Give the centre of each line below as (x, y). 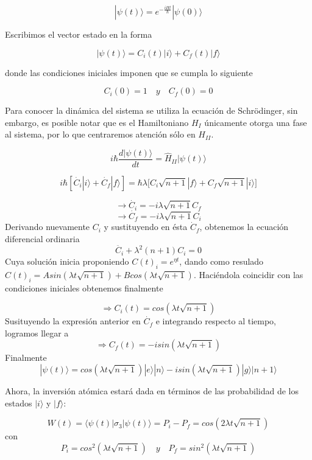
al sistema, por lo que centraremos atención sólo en (100, 134)
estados (19, 402)
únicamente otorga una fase (256, 122)
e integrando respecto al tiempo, (216, 321)
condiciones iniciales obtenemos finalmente (84, 287)
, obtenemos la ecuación (244, 227)
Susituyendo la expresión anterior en (73, 321)
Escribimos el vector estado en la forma (79, 34)
